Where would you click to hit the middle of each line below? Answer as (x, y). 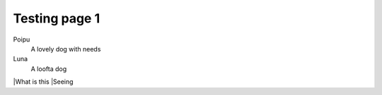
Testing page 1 (57, 18)
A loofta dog (49, 69)
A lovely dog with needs (66, 49)
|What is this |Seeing (43, 82)
